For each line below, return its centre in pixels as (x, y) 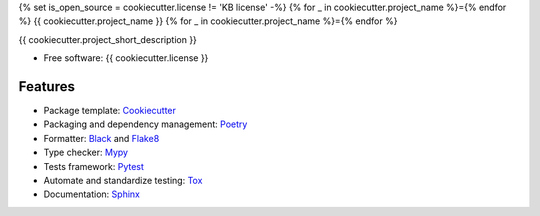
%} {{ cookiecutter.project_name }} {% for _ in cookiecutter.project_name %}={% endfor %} (208, 21)
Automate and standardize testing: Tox (123, 181)
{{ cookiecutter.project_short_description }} (107, 39)
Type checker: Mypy (86, 152)
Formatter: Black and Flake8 (101, 138)
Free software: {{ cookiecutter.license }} (126, 58)
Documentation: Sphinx (91, 194)
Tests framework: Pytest (94, 166)
